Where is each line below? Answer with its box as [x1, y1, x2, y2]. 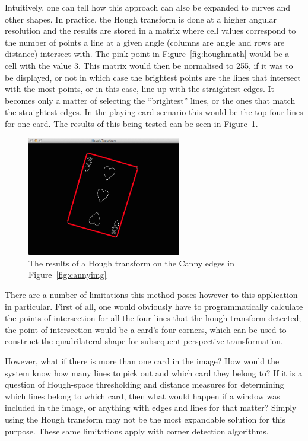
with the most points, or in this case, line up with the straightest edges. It [5, 83, 275, 95]
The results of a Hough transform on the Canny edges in [28, 256, 234, 269]
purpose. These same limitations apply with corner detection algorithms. [5, 424, 269, 437]
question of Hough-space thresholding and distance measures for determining [5, 378, 284, 391]
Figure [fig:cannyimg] [28, 268, 107, 281]
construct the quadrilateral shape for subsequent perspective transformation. [5, 335, 283, 347]
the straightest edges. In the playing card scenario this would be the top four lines [5, 106, 303, 118]
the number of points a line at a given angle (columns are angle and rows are [5, 36, 285, 48]
